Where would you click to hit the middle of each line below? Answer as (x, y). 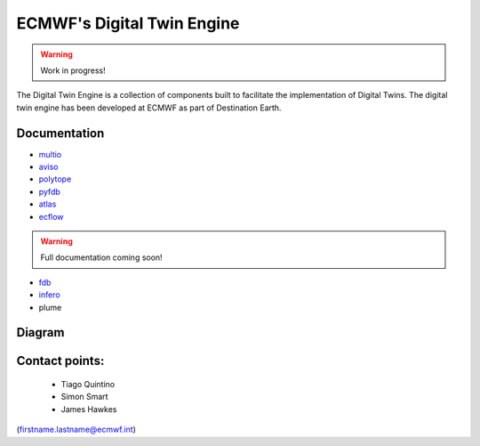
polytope (55, 179)
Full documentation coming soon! (102, 257)
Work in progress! (73, 70)
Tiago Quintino (88, 384)
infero (50, 295)
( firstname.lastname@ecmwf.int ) (76, 430)
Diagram (40, 332)
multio (50, 154)
